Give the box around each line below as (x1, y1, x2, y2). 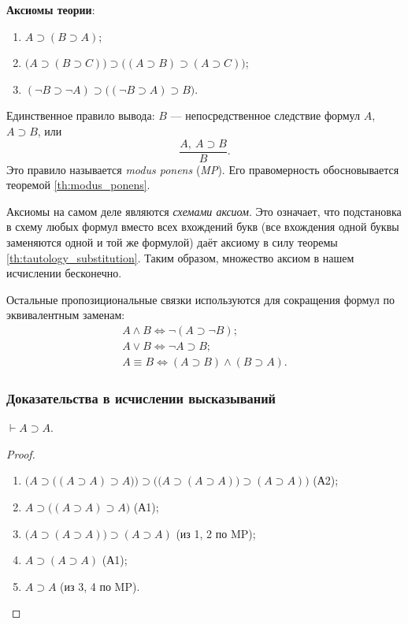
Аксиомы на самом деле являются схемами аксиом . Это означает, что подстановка (6, 202, 402, 219)
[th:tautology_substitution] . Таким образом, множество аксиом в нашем (6, 249, 354, 266)
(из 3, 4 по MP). (60, 578, 140, 594)
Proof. (6, 445, 35, 462)
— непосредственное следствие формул (170, 107, 360, 124)
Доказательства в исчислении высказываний (6, 388, 276, 407)
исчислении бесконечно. (6, 265, 122, 281)
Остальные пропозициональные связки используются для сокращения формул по (6, 291, 395, 307)
